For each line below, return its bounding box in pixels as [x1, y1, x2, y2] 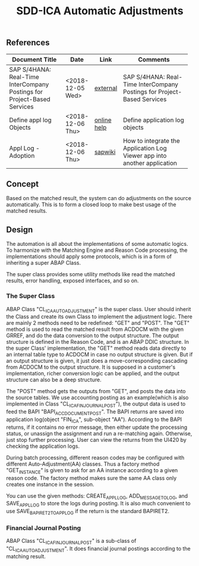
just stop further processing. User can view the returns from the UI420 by [6, 436, 187, 443]
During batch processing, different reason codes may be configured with [6, 454, 185, 461]
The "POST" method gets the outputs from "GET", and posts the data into [6, 388, 186, 395]
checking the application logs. [6, 442, 80, 450]
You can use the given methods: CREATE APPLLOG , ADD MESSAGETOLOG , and [6, 492, 188, 501]
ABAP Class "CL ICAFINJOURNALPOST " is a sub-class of [6, 537, 137, 546]
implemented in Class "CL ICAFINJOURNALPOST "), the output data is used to [6, 400, 186, 409]
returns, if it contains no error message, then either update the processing [6, 423, 188, 431]
